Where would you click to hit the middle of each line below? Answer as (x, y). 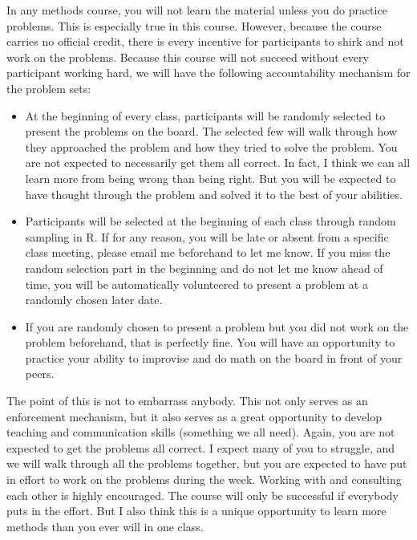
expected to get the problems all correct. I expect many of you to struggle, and (201, 447)
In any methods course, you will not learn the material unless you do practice (197, 10)
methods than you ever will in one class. (105, 526)
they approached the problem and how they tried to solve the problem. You (211, 146)
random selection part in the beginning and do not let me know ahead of (204, 268)
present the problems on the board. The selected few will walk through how (211, 131)
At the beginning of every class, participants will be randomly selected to (205, 115)
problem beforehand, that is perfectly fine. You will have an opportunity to (210, 342)
